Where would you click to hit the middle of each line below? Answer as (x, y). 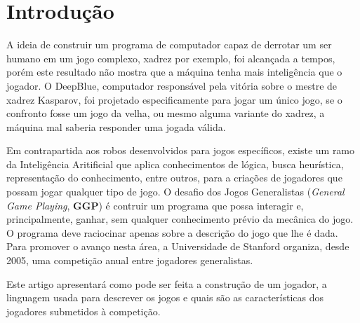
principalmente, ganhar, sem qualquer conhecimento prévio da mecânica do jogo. (180, 219)
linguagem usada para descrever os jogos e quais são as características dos (165, 297)
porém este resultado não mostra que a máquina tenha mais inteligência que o (174, 72)
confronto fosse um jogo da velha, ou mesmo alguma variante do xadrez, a (166, 113)
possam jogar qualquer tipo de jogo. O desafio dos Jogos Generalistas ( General (175, 192)
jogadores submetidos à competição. (84, 311)
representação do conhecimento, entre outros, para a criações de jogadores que (174, 178)
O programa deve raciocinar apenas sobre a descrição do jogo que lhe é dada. (172, 232)
